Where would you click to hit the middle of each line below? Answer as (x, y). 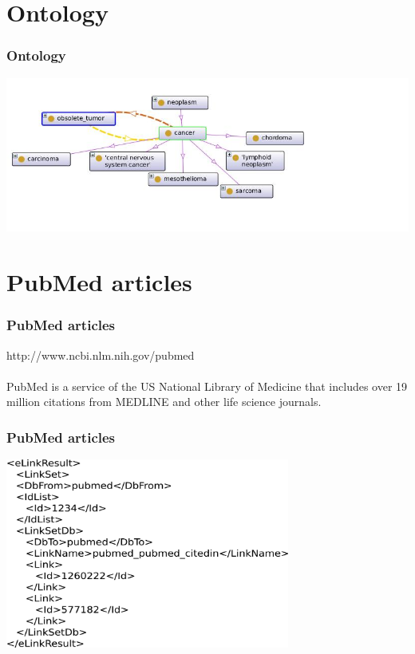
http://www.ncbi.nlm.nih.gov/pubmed (101, 355)
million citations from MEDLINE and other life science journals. (164, 402)
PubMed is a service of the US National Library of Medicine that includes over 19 (207, 386)
